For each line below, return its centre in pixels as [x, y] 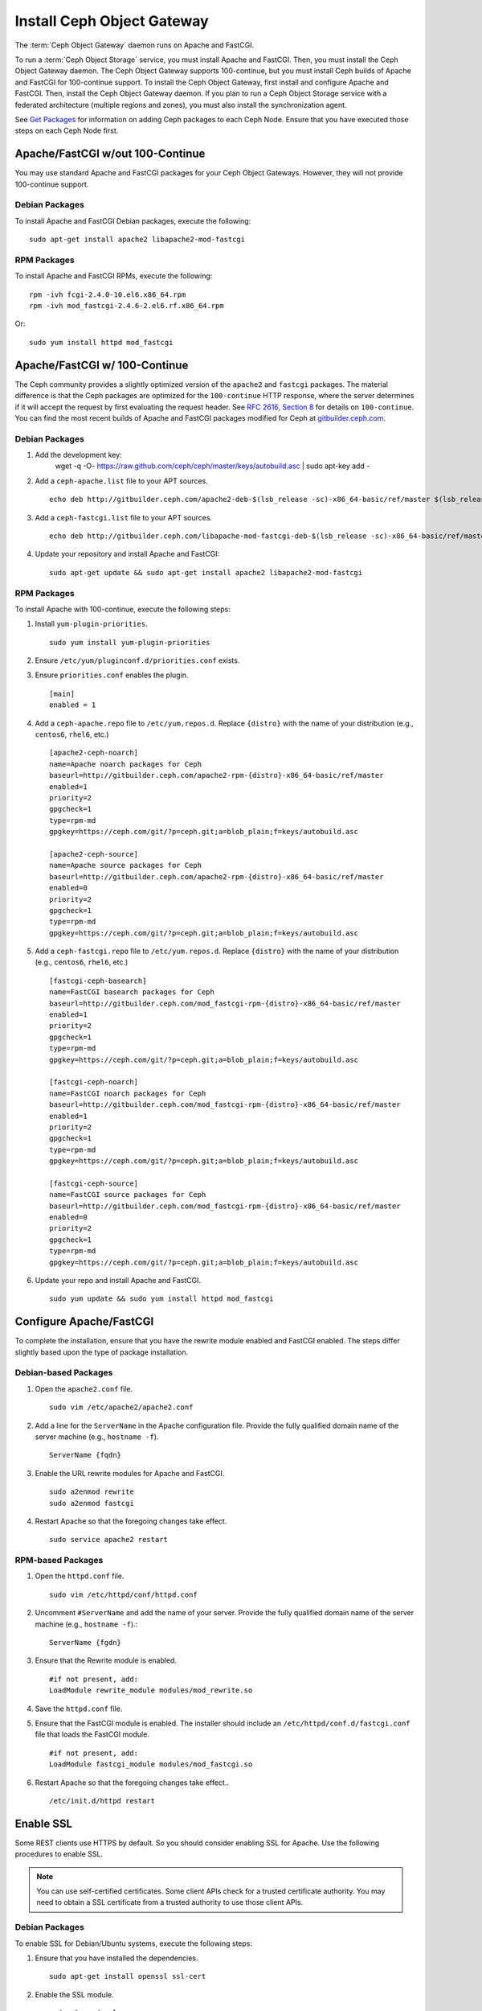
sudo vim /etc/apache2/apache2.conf [121, 1407]
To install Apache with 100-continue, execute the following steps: [123, 609]
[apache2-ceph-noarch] [94, 753]
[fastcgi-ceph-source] [94, 1183]
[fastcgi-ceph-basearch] [98, 981]
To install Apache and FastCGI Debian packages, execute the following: [133, 220]
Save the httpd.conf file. [79, 1709]
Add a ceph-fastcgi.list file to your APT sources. [124, 517]
